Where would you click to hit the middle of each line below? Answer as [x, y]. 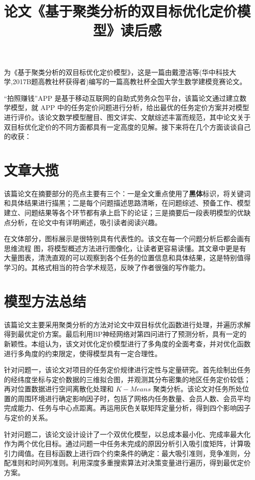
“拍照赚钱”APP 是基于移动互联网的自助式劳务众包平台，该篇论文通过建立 [122, 98]
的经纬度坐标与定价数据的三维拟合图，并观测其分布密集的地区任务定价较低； [127, 379]
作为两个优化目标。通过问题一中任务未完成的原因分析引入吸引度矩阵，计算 [124, 444]
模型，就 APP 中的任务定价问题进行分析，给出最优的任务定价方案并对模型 [130, 107]
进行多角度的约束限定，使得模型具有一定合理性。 [83, 353]
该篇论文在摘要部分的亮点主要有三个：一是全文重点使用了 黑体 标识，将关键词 [127, 193]
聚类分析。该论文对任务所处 [197, 389]
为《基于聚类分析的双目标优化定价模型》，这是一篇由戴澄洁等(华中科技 [117, 72]
